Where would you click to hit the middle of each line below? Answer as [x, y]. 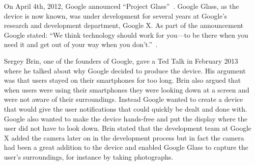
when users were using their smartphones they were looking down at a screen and [127, 89]
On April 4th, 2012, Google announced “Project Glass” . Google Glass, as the [122, 6]
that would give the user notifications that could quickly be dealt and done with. [126, 108]
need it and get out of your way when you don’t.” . [81, 44]
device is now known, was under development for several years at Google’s [116, 15]
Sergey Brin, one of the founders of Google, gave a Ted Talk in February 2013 [121, 60]
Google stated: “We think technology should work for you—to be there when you [126, 35]
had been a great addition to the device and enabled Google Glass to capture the [126, 147]
